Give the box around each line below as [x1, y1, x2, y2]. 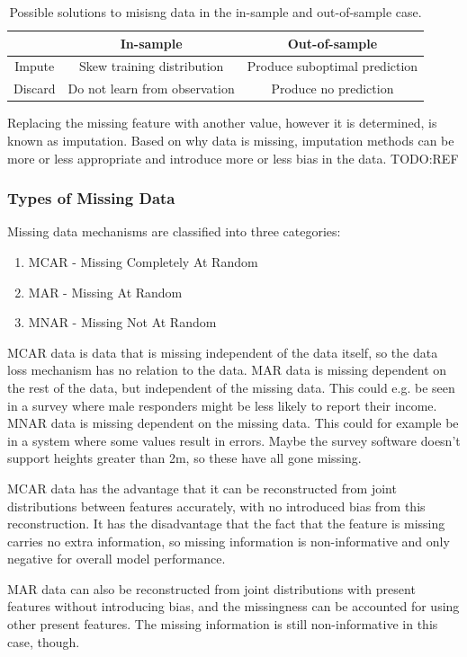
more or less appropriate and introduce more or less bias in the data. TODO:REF [7, 148, 459, 167]
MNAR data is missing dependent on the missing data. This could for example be [7, 413, 459, 432]
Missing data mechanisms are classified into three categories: [7, 222, 341, 241]
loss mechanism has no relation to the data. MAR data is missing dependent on [7, 360, 447, 379]
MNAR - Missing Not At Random [28, 313, 217, 332]
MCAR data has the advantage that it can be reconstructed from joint [7, 478, 397, 497]
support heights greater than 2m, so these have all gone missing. [7, 448, 362, 467]
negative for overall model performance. [7, 549, 226, 568]
